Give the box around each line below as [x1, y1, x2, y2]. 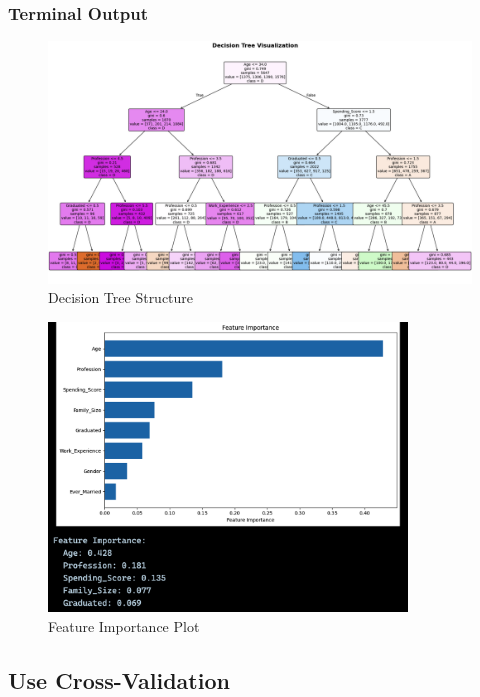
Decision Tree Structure [48, 287, 194, 308]
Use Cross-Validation [8, 664, 230, 695]
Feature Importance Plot [48, 615, 200, 636]
